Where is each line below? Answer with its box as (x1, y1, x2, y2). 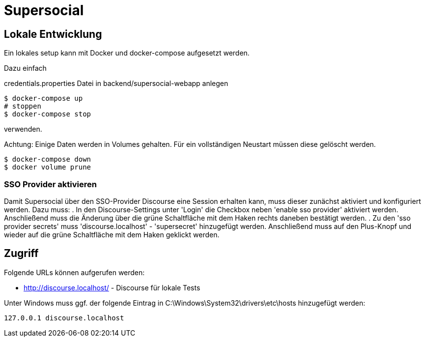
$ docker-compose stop (4, 110, 91, 118)
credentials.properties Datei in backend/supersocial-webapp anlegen (4, 79, 228, 88)
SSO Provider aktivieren (4, 179, 97, 189)
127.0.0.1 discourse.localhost (4, 313, 124, 322)
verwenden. (4, 125, 42, 134)
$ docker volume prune (4, 163, 91, 171)
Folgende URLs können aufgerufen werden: (4, 268, 145, 277)
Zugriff (4, 247, 39, 260)
